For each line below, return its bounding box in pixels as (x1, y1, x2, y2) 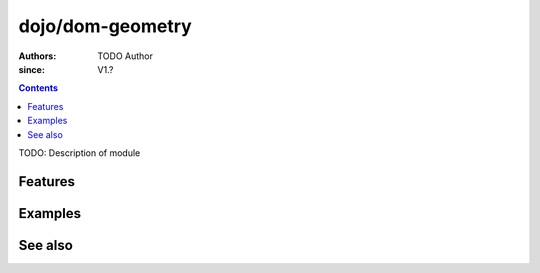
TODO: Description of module (18, 146, 141, 159)
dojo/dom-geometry (18, 15, 192, 37)
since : (18, 63, 45, 75)
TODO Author (97, 50, 154, 62)
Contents (18, 82, 59, 94)
